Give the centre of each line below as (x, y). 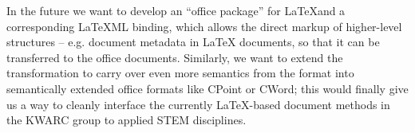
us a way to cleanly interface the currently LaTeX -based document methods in (198, 104)
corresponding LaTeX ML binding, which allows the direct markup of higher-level (204, 26)
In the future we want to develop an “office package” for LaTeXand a (176, 10)
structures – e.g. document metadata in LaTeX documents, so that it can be (193, 42)
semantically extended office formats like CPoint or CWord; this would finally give (207, 88)
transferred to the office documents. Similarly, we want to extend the (175, 57)
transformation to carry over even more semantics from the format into (180, 73)
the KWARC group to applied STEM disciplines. (126, 120)
